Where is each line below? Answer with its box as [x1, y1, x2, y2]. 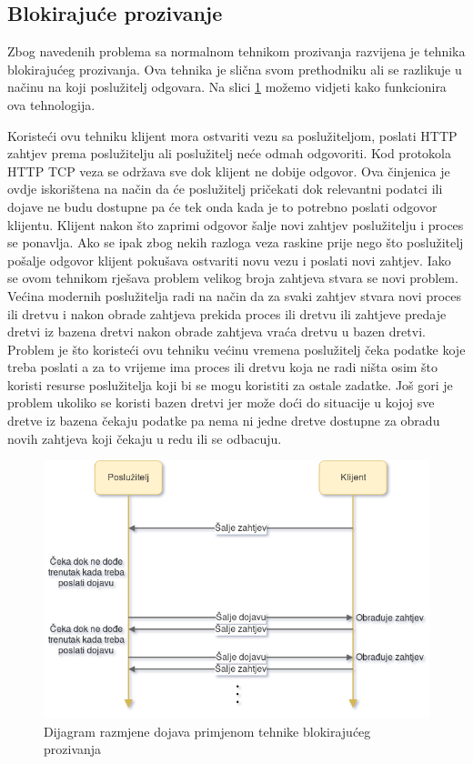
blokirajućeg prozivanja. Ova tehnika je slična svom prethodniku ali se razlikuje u [7, 59, 462, 78]
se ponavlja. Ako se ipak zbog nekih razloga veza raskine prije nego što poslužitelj [7, 233, 464, 252]
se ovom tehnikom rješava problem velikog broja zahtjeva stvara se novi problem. [7, 268, 458, 287]
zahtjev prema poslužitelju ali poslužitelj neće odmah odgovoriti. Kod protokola [7, 144, 451, 163]
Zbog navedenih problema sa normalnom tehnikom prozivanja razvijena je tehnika [7, 42, 466, 61]
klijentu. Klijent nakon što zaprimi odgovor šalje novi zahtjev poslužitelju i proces [7, 215, 464, 234]
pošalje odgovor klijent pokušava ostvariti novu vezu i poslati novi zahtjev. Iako [7, 250, 451, 269]
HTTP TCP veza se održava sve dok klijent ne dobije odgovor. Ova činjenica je [7, 161, 450, 180]
